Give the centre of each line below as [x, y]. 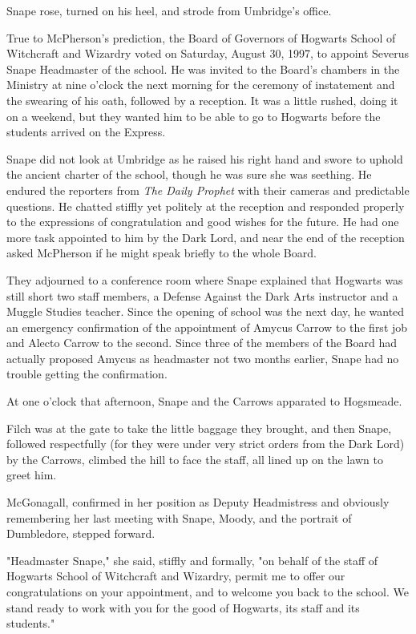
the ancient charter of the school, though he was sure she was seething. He [189, 174]
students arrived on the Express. [86, 132]
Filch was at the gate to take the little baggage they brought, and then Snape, [199, 428]
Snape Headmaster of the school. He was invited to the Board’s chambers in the [203, 69]
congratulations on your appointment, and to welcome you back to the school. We [208, 592]
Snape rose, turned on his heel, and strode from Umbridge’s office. [169, 10]
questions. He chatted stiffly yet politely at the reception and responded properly [206, 206]
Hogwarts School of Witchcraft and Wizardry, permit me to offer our [176, 576]
